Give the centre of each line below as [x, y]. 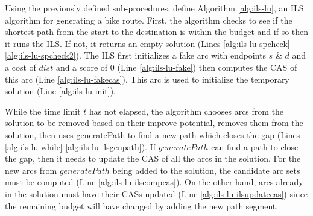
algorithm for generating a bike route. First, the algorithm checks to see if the [149, 20]
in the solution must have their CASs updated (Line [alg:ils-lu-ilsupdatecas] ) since [156, 193]
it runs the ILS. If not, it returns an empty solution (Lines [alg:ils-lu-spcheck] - [149, 43]
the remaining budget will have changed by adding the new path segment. [142, 205]
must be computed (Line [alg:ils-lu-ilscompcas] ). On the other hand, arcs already [154, 182]
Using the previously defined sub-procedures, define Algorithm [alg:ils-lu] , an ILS [154, 8]
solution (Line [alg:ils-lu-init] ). [60, 91]
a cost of [21, 67]
